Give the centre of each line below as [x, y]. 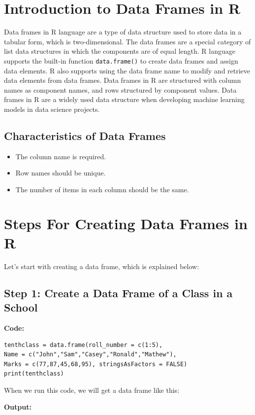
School [21, 307]
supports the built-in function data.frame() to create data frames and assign [121, 60]
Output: [18, 406]
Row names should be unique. [61, 173]
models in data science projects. [52, 109]
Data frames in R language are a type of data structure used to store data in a [123, 32]
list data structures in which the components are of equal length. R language [120, 51]
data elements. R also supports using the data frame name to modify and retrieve [127, 70]
